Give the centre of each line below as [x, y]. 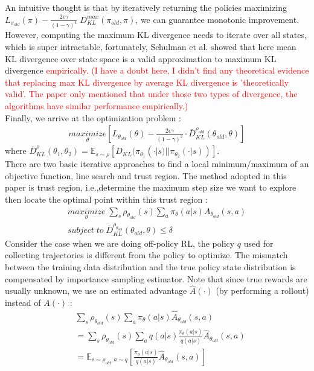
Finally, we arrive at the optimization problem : [93, 117]
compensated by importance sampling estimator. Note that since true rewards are [156, 278]
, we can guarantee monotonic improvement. [217, 19]
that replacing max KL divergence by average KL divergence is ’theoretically [147, 82]
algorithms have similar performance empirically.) [97, 106]
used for [258, 243]
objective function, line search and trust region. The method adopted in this [146, 175]
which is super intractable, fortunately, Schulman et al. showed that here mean [151, 47]
